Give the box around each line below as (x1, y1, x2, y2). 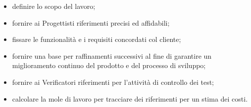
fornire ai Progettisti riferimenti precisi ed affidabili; (12, 17, 170, 28)
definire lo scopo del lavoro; (12, 1, 96, 11)
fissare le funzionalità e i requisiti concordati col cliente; (12, 34, 181, 44)
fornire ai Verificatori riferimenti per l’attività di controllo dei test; (12, 76, 214, 87)
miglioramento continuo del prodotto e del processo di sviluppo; (12, 60, 206, 71)
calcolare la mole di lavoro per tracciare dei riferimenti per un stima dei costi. (12, 93, 248, 104)
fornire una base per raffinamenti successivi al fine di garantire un (12, 50, 212, 61)
